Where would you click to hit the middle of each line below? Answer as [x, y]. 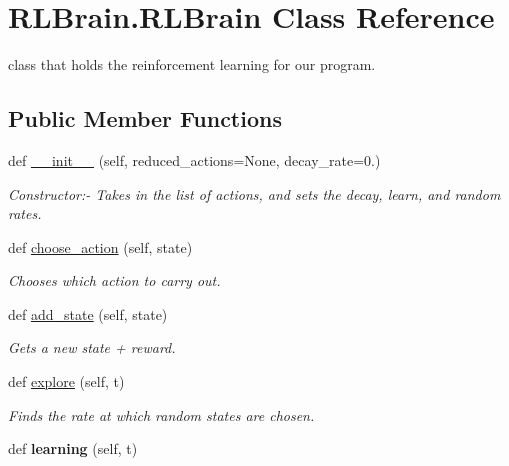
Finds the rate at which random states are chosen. [161, 414]
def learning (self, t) [73, 448]
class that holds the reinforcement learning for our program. [192, 64]
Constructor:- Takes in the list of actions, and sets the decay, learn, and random [254, 193]
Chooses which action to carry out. [114, 280]
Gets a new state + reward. [92, 347]
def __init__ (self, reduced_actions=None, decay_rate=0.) [194, 159]
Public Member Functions [145, 118]
